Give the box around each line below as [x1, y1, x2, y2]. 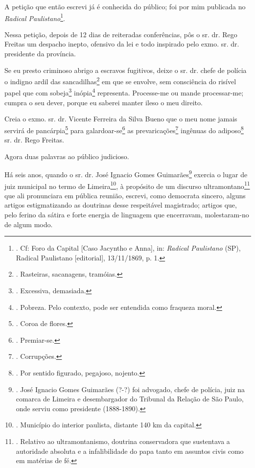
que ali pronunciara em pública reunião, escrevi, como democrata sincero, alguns [4, 190, 246, 200]
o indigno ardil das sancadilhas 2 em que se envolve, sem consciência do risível [4, 75, 236, 86]
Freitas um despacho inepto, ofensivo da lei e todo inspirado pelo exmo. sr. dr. [4, 39, 239, 49]
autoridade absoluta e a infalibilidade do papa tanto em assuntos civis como [16, 445, 244, 456]
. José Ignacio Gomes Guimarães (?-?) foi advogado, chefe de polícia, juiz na [16, 384, 245, 394]
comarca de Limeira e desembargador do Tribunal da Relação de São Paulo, [16, 394, 244, 404]
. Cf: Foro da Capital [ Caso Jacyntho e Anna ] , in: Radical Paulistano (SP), [16, 243, 241, 253]
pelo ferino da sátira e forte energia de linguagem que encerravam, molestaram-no [4, 210, 249, 220]
